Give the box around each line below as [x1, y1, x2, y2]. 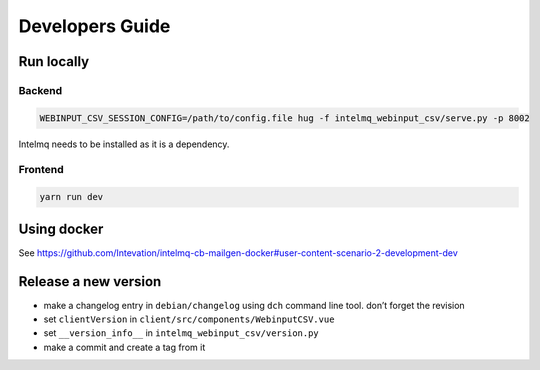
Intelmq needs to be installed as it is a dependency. [18, 138, 230, 150]
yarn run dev [39, 191, 104, 203]
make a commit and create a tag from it [43, 341, 206, 353]
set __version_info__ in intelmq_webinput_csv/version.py [43, 327, 319, 339]
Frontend [18, 163, 64, 177]
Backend [18, 83, 63, 97]
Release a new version [18, 273, 162, 290]
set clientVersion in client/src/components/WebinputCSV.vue [43, 313, 335, 325]
